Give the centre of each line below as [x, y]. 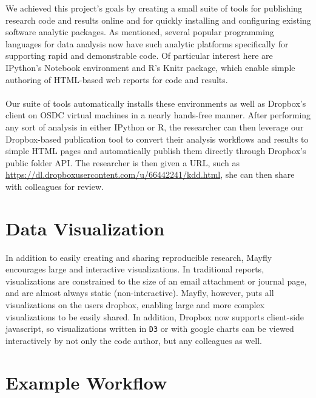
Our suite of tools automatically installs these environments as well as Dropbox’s [156, 103]
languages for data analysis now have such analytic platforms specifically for [147, 43]
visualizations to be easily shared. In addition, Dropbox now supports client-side [155, 316]
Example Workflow [86, 382]
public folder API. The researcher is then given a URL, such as [123, 162]
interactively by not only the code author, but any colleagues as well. [134, 340]
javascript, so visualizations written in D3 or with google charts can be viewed [150, 329]
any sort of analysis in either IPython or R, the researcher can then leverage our [155, 126]
